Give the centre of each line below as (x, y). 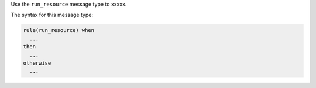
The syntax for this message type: (52, 15)
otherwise (37, 63)
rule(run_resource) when (59, 30)
